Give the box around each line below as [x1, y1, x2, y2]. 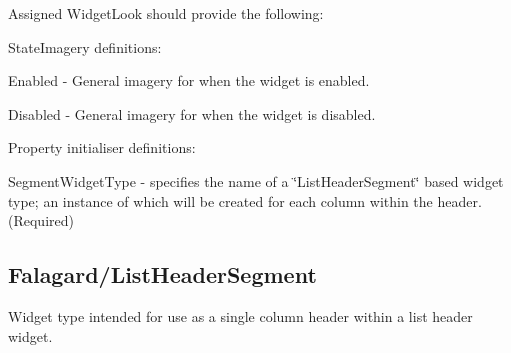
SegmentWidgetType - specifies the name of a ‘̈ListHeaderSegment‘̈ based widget [8, 170, 504, 191]
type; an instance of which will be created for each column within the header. [8, 190, 482, 211]
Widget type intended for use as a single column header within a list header [8, 305, 473, 326]
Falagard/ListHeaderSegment [8, 259, 317, 290]
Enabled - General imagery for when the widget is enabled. [8, 70, 370, 91]
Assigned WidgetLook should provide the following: [8, 3, 324, 23]
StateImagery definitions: [8, 36, 162, 57]
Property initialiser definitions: [8, 137, 196, 158]
